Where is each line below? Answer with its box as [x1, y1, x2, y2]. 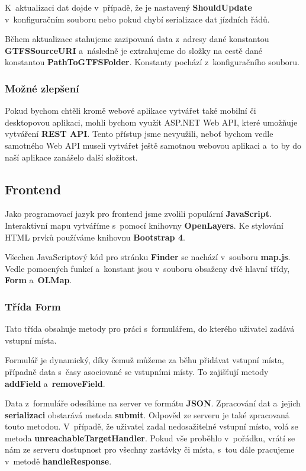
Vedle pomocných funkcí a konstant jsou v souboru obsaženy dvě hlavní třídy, [5, 262, 290, 274]
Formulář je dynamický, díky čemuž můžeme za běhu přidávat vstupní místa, [5, 354, 284, 366]
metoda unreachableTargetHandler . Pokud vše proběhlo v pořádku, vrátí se [5, 431, 295, 444]
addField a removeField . [5, 377, 105, 389]
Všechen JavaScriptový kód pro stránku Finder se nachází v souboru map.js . [5, 251, 291, 263]
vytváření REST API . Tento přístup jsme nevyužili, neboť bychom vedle [5, 127, 273, 140]
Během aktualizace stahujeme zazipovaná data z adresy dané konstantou [5, 33, 269, 45]
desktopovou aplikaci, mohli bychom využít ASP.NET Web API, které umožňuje [5, 116, 298, 128]
